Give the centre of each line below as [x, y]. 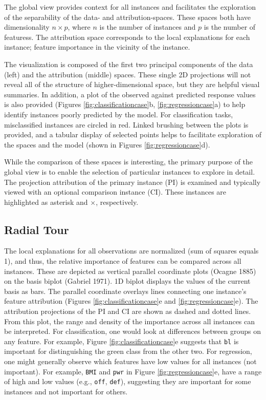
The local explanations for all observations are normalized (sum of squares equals [131, 251]
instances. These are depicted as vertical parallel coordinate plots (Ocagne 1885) [130, 271]
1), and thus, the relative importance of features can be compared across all [123, 261]
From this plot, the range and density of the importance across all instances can [130, 321]
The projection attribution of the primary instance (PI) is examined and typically [132, 182]
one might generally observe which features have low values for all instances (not [130, 361]
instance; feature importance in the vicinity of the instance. [97, 47]
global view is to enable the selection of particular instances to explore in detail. [130, 171]
